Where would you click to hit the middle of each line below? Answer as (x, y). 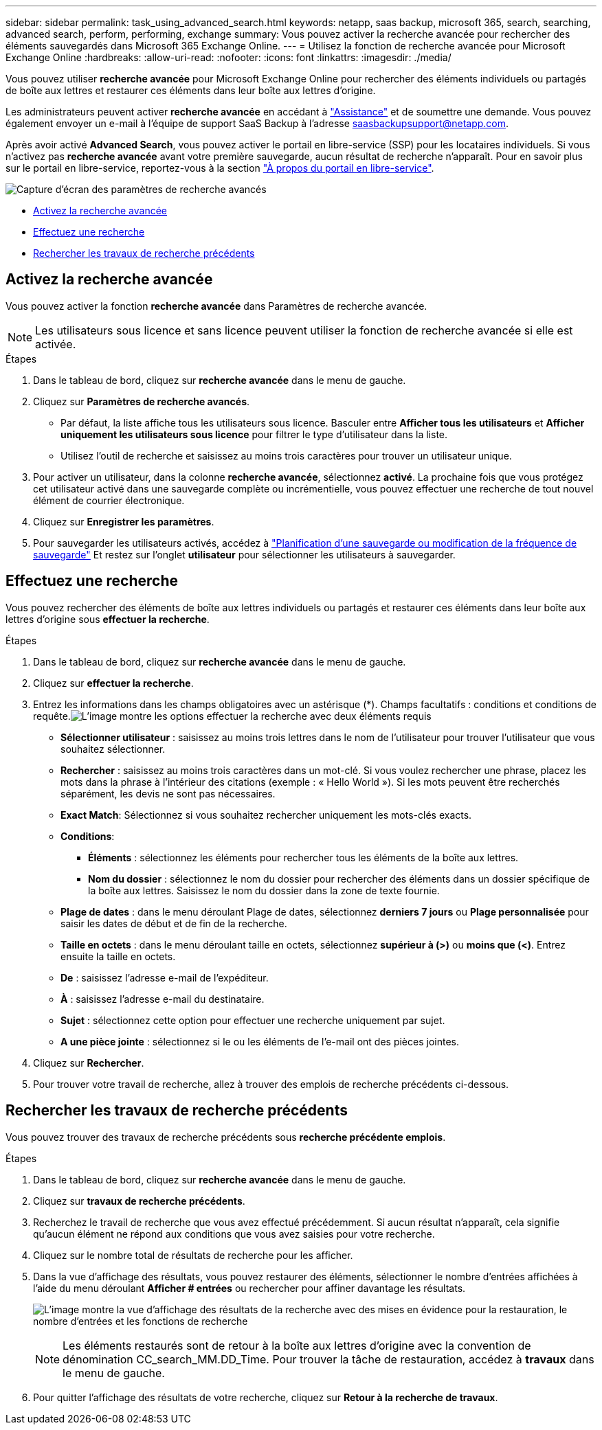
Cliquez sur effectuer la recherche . (113, 683)
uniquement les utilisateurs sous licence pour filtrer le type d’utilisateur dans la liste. (254, 434)
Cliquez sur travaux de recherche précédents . (139, 1201)
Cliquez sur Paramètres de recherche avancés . (142, 401)
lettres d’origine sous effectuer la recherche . (108, 619)
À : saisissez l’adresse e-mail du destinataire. (163, 999)
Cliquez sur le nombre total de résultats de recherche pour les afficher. (193, 1255)
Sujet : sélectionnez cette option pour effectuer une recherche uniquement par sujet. (253, 1020)
